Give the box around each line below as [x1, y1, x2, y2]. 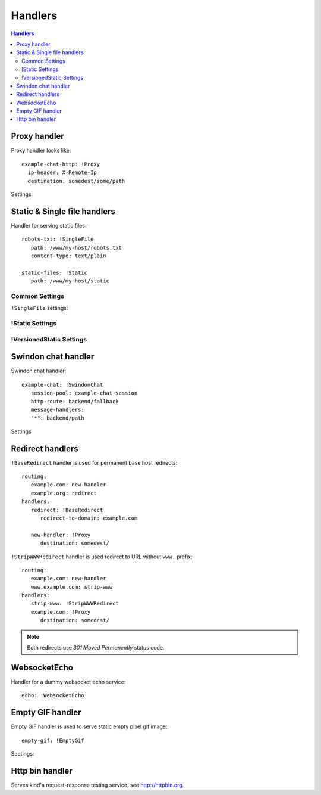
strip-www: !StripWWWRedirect [30, 600, 119, 607]
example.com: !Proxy [30, 608, 91, 615]
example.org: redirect [30, 489, 97, 496]
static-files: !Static [21, 269, 88, 276]
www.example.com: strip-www [30, 583, 113, 590]
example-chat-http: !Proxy [21, 161, 100, 167]
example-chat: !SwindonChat [21, 381, 103, 388]
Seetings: [11, 750, 34, 757]
